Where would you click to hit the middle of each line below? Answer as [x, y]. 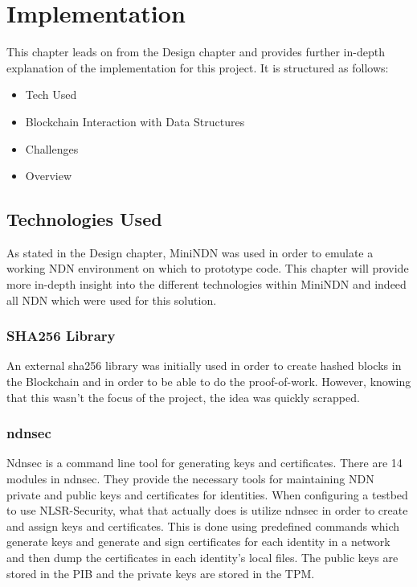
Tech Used [51, 94]
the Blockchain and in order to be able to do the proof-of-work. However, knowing [209, 382]
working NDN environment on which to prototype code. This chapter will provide [208, 268]
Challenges [52, 148]
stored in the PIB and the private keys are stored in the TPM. [161, 573]
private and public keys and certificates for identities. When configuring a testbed [207, 494]
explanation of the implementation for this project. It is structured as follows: [198, 67]
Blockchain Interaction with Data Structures [135, 121]
